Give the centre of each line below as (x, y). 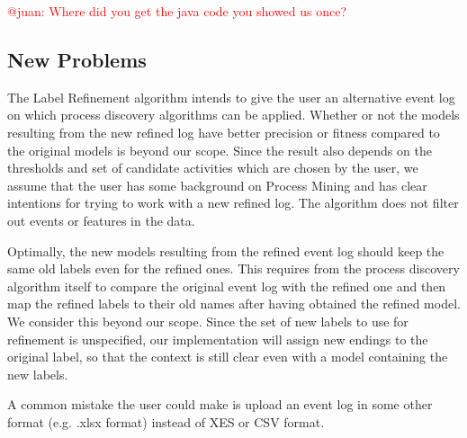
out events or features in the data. (101, 220)
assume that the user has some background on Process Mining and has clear (217, 185)
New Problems (77, 59)
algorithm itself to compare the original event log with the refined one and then (227, 286)
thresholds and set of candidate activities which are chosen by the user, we (213, 168)
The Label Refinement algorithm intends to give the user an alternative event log (231, 97)
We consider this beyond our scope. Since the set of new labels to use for (208, 321)
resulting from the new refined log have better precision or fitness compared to (224, 132)
